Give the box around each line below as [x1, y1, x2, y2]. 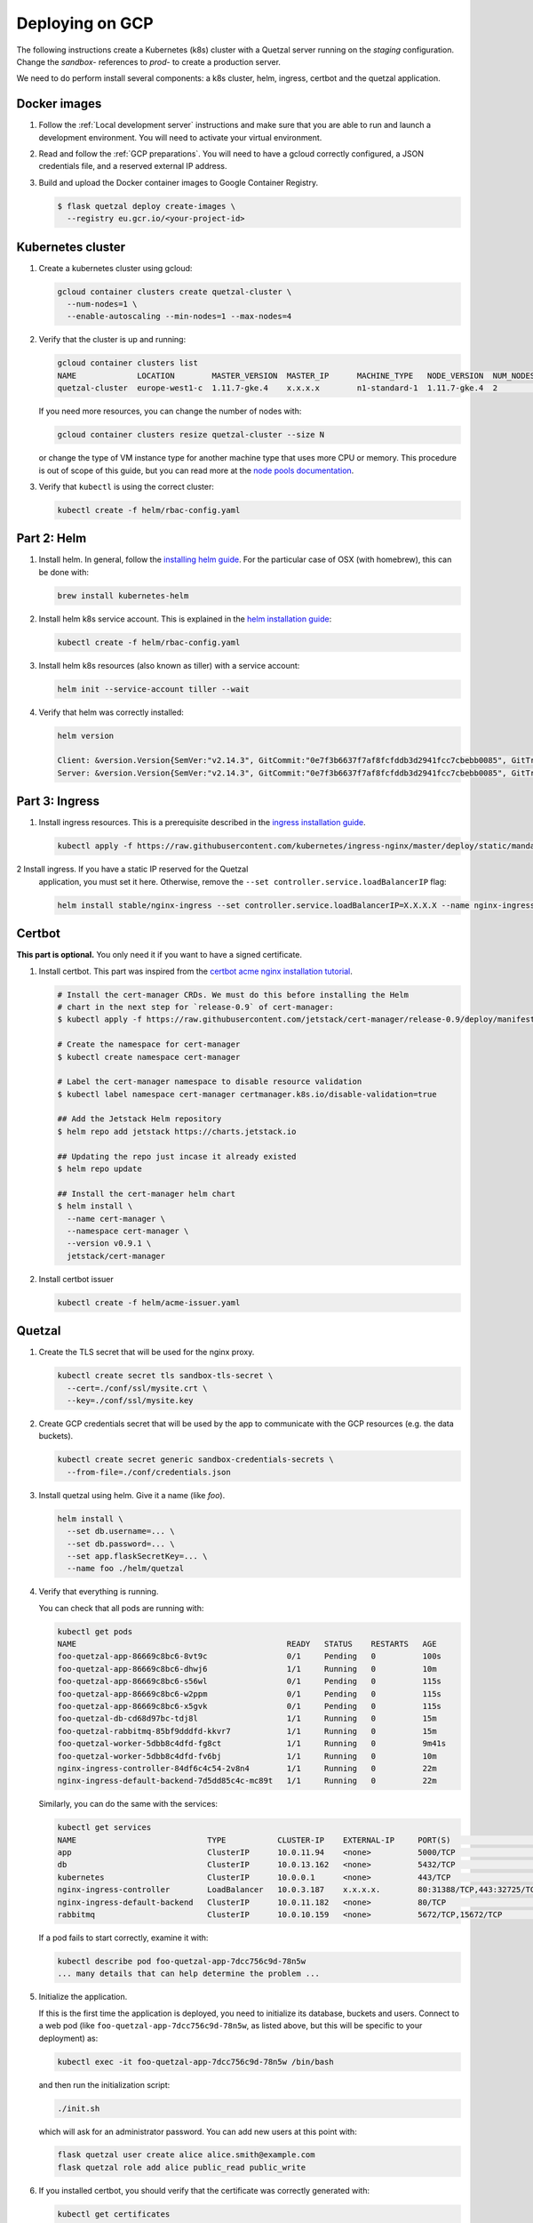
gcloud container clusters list [57, 358, 199, 368]
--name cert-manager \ [67, 1214, 166, 1224]
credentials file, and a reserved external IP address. [38, 161, 227, 172]
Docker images [16, 96, 102, 111]
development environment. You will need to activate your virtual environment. [38, 132, 322, 142]
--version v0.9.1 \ [67, 1239, 152, 1248]
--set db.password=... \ [67, 1538, 175, 1549]
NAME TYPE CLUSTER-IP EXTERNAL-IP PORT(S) [57, 1834, 451, 1845]
